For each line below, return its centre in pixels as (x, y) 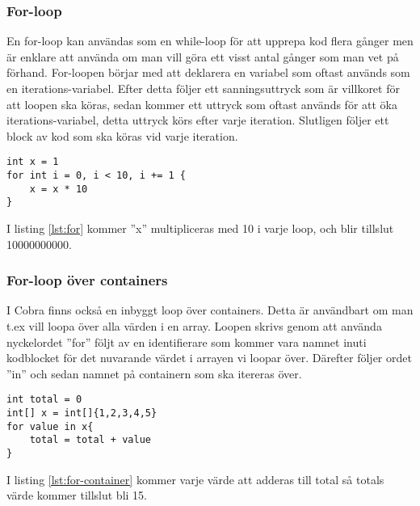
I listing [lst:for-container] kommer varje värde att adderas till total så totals (195, 479)
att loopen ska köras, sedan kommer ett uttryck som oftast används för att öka (202, 104)
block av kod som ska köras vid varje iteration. (122, 135)
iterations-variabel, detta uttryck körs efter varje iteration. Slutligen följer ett (198, 120)
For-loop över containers (87, 280)
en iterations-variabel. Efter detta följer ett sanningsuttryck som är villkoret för (203, 88)
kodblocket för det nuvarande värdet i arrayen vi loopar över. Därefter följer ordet (209, 358)
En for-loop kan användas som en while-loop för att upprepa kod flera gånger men (210, 41)
